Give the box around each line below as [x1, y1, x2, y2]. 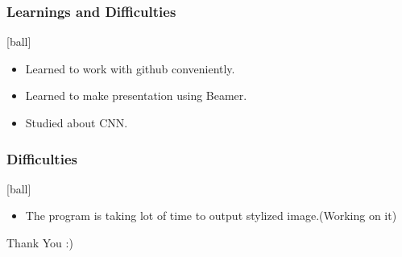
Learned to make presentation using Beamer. [25, 87, 247, 104]
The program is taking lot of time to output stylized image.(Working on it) [25, 207, 397, 224]
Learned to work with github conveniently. [25, 60, 235, 77]
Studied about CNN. [25, 114, 128, 131]
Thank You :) [6, 234, 73, 251]
